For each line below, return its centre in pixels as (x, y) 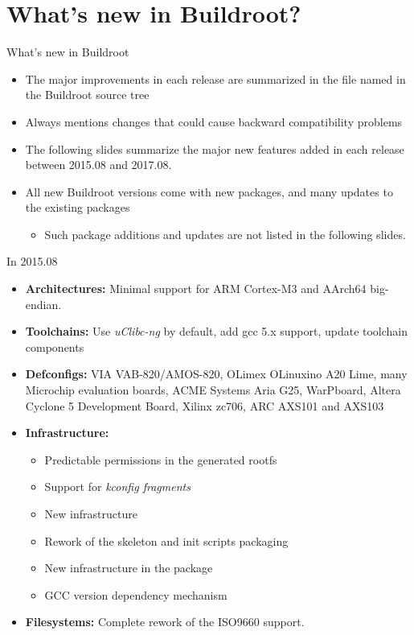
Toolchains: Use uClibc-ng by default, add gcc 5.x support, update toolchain (217, 331)
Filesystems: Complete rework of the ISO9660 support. (165, 622)
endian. (43, 304)
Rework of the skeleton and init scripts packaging (166, 540)
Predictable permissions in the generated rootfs (161, 459)
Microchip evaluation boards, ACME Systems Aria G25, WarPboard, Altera (213, 390)
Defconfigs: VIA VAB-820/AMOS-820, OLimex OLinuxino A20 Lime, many (216, 374)
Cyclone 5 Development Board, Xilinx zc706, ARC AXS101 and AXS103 (205, 405)
